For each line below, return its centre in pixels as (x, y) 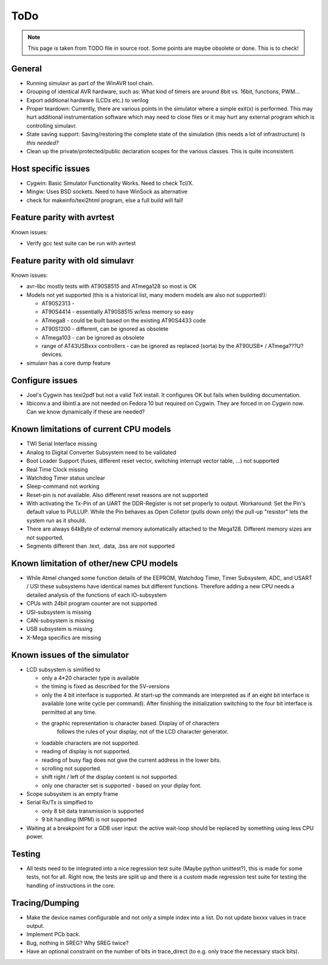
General (27, 68)
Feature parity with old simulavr (73, 261)
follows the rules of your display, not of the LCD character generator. (143, 732)
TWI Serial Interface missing (62, 444)
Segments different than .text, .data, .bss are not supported (101, 546)
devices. (52, 354)
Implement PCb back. (53, 935)
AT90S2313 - (58, 304)
